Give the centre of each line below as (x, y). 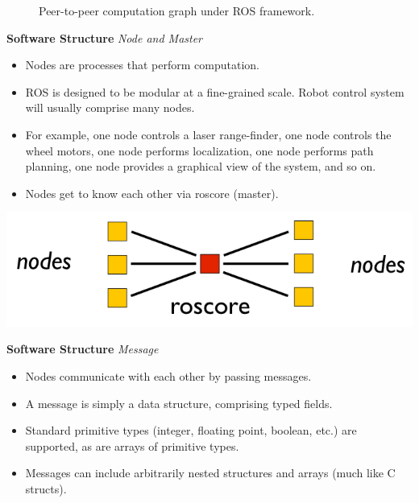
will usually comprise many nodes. (110, 107)
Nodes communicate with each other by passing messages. (168, 376)
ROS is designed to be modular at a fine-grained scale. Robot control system (215, 91)
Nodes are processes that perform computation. (142, 65)
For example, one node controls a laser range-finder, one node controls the (208, 134)
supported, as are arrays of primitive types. (132, 445)
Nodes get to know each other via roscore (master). (152, 193)
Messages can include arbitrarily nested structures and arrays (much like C (210, 473)
